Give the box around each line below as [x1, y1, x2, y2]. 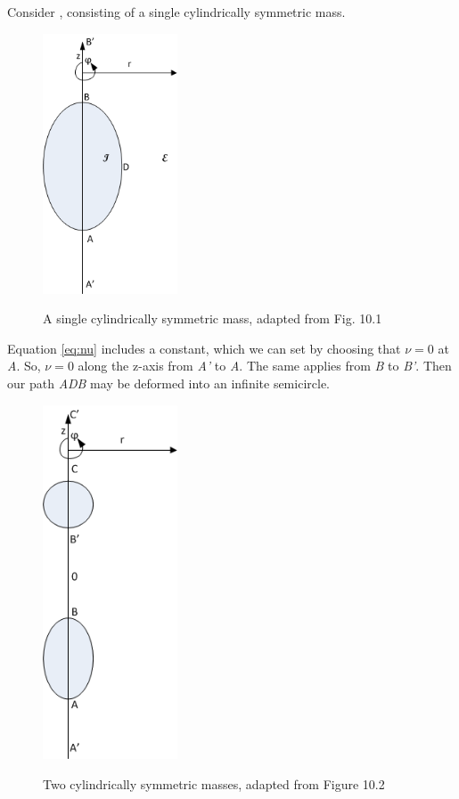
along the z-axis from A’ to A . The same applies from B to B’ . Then [78, 356, 452, 375]
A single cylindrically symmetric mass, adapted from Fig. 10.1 [43, 309, 382, 328]
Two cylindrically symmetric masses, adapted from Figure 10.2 [43, 774, 385, 793]
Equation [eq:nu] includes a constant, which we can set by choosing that [7, 338, 401, 357]
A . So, [7, 356, 41, 375]
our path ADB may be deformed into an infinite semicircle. [7, 373, 330, 392]
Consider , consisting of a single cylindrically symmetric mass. [7, 3, 346, 20]
